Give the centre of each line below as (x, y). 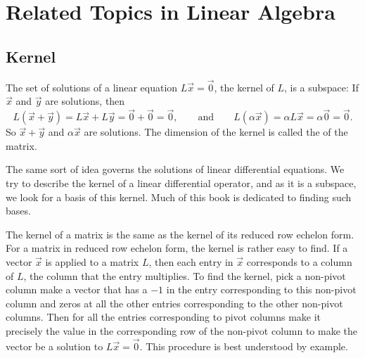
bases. (18, 211)
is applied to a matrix (92, 261)
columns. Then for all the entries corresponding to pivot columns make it (164, 317)
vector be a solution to (55, 346)
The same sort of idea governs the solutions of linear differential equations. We (175, 169)
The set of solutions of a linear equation (92, 87)
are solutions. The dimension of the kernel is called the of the (216, 132)
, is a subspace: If (321, 87)
